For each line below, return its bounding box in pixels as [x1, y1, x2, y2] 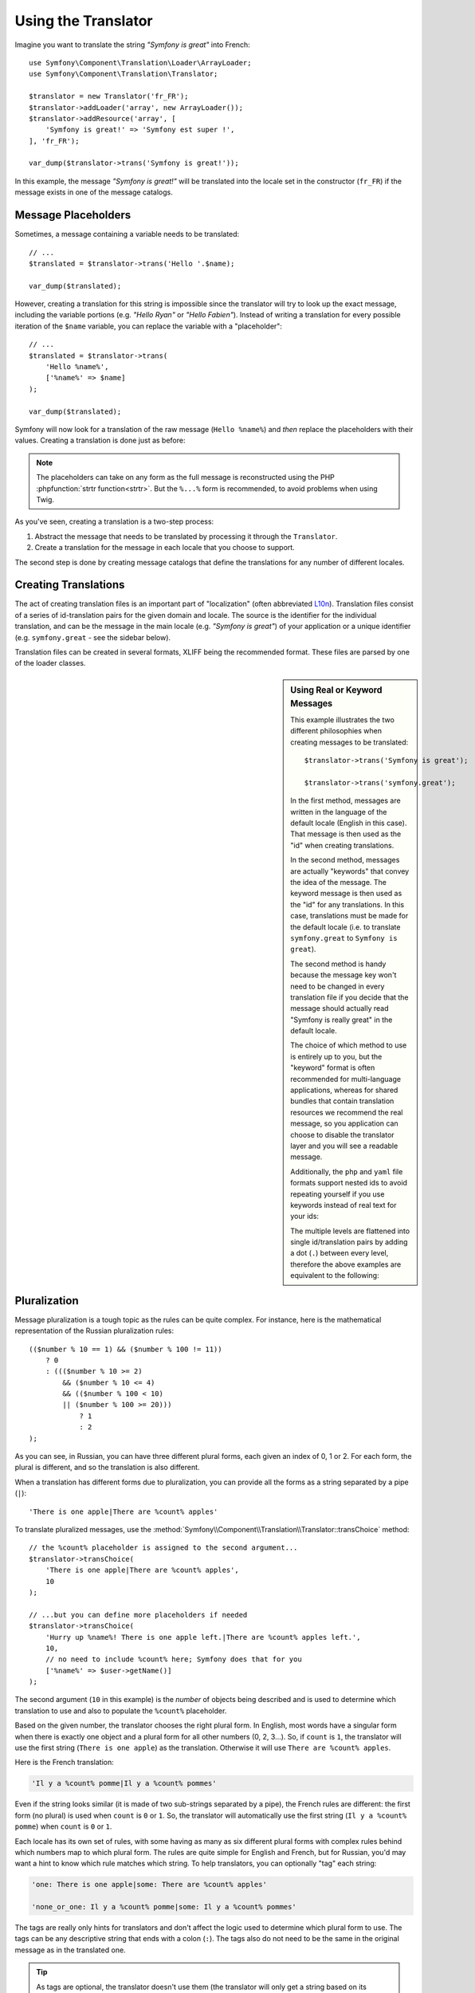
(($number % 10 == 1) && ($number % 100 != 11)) [29, 1344, 222, 1354]
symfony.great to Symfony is [290, 933, 398, 942]
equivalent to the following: [290, 1271, 379, 1280]
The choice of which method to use [290, 1040, 407, 1050]
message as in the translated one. [14, 1945, 127, 1955]
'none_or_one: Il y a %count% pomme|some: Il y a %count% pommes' [31, 1902, 296, 1912]
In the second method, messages [290, 855, 400, 865]
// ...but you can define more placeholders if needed [29, 1610, 248, 1619]
